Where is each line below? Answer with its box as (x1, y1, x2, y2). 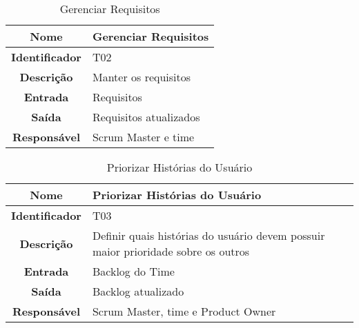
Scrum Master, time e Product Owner (92, 303, 276, 319)
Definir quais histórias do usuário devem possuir (92, 227, 325, 243)
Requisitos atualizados (92, 109, 200, 125)
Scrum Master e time (92, 129, 195, 145)
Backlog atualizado (92, 283, 184, 299)
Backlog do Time (92, 263, 175, 279)
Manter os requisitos (92, 69, 191, 85)
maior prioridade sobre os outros (92, 243, 250, 259)
